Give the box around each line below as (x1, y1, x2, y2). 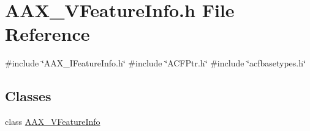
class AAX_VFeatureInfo (5, 115, 100, 128)
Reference (5, 21, 90, 46)
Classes (5, 87, 51, 105)
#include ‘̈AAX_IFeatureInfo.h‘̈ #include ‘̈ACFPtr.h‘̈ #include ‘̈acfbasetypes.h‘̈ (5, 57, 306, 69)
